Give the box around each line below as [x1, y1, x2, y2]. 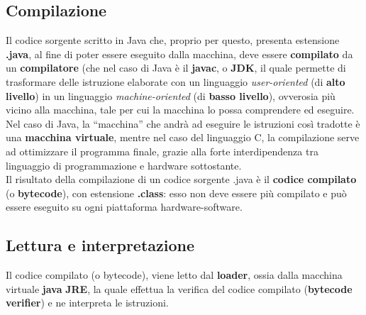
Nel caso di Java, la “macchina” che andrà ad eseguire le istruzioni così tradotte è [6, 116, 360, 131]
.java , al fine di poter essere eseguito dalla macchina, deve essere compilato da [6, 46, 353, 61]
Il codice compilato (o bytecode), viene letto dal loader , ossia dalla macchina [6, 267, 343, 282]
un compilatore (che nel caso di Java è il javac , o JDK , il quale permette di [6, 60, 346, 75]
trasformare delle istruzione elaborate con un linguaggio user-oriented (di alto [6, 74, 345, 89]
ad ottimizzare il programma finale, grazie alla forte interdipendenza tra [6, 143, 318, 158]
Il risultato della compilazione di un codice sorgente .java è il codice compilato [6, 172, 357, 187]
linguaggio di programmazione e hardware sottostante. [6, 157, 242, 172]
